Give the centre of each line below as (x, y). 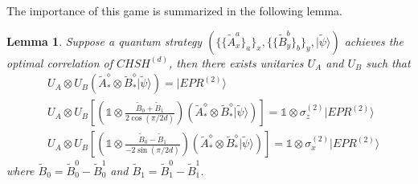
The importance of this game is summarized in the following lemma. (174, 10)
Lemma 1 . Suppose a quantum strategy (104, 41)
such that (388, 62)
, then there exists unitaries (236, 62)
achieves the (374, 41)
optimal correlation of (60, 62)
